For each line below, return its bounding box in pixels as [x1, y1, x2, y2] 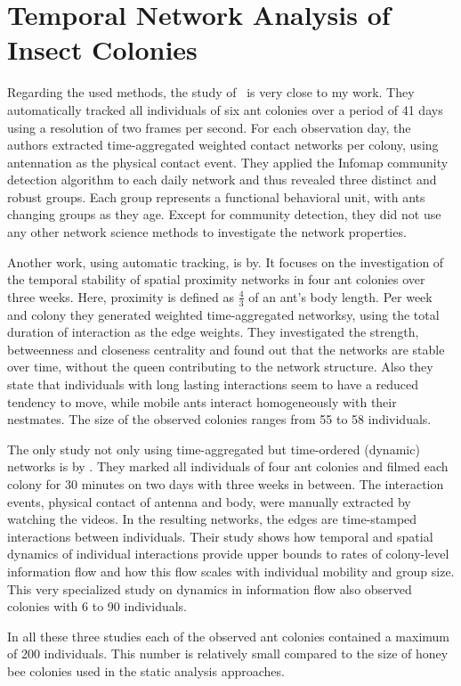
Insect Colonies [7, 31, 198, 68]
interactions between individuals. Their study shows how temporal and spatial [7, 527, 433, 545]
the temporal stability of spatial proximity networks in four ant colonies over [7, 270, 425, 289]
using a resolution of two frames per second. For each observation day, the [7, 118, 411, 136]
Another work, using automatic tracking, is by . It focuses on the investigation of [7, 252, 444, 271]
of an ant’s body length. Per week [248, 287, 433, 306]
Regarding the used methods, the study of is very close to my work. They [7, 83, 415, 102]
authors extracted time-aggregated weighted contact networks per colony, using [7, 135, 439, 154]
